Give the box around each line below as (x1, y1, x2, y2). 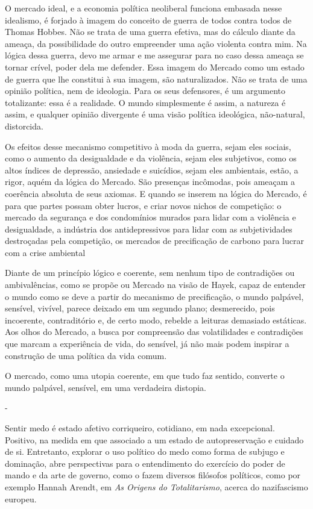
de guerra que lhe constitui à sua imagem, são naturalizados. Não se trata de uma (5, 72, 308, 85)
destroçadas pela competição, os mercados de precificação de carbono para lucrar (5, 234, 304, 247)
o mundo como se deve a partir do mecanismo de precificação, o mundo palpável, (5, 290, 304, 302)
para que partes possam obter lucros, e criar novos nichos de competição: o (5, 199, 282, 211)
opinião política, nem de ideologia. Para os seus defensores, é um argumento (5, 84, 286, 97)
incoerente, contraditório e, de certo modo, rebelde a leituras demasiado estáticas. (5, 313, 307, 326)
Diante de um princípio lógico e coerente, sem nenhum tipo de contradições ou (5, 266, 295, 279)
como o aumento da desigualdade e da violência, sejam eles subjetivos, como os (5, 152, 297, 164)
